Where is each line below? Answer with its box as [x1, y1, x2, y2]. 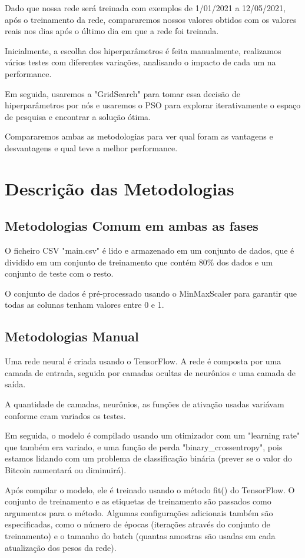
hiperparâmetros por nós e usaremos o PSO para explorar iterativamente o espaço [5, 99, 301, 111]
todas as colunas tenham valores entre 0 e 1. [5, 298, 164, 311]
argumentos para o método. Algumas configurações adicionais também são [5, 506, 273, 519]
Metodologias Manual [5, 327, 139, 346]
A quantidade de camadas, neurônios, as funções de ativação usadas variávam [5, 398, 284, 410]
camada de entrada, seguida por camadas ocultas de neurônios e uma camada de [5, 366, 296, 378]
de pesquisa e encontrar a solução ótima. [5, 110, 151, 122]
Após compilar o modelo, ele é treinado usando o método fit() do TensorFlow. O [5, 483, 295, 496]
